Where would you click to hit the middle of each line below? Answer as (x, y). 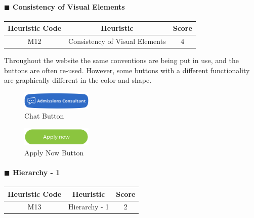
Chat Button (44, 116)
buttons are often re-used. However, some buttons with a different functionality (127, 70)
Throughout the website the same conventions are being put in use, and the (121, 60)
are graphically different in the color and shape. (78, 80)
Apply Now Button (54, 152)
